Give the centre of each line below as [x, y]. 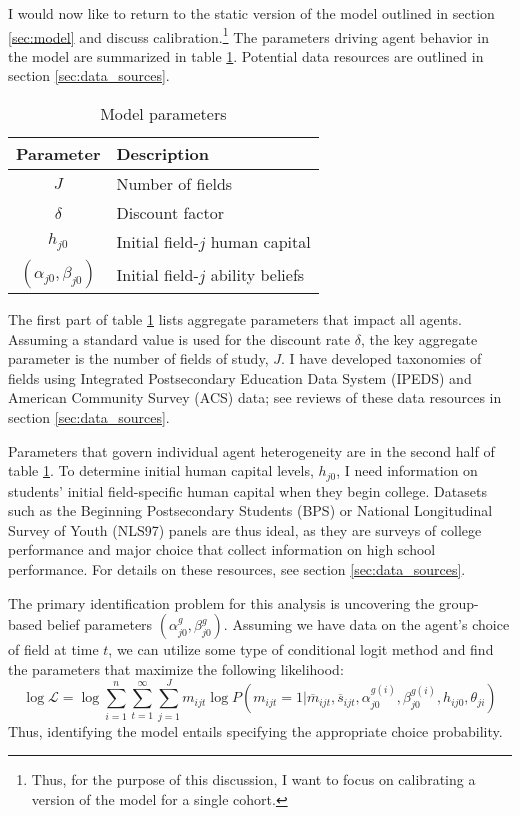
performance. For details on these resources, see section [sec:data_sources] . [237, 569]
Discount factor [170, 213]
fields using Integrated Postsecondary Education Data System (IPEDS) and [240, 377]
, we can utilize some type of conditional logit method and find [301, 649]
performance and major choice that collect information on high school [222, 549]
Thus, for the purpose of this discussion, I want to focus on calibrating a [253, 779]
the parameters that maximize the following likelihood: [176, 668]
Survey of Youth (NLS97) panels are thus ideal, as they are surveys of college [245, 529]
